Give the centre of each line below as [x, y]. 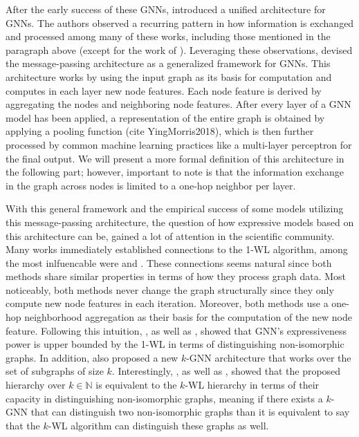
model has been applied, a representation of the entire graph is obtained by [165, 117]
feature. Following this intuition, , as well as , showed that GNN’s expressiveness [176, 330]
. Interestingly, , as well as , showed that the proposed [226, 371]
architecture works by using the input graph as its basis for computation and [169, 76]
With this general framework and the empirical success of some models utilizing [175, 208]
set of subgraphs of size [55, 371]
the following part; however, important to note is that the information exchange [175, 172]
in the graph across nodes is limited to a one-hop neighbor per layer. [151, 185]
